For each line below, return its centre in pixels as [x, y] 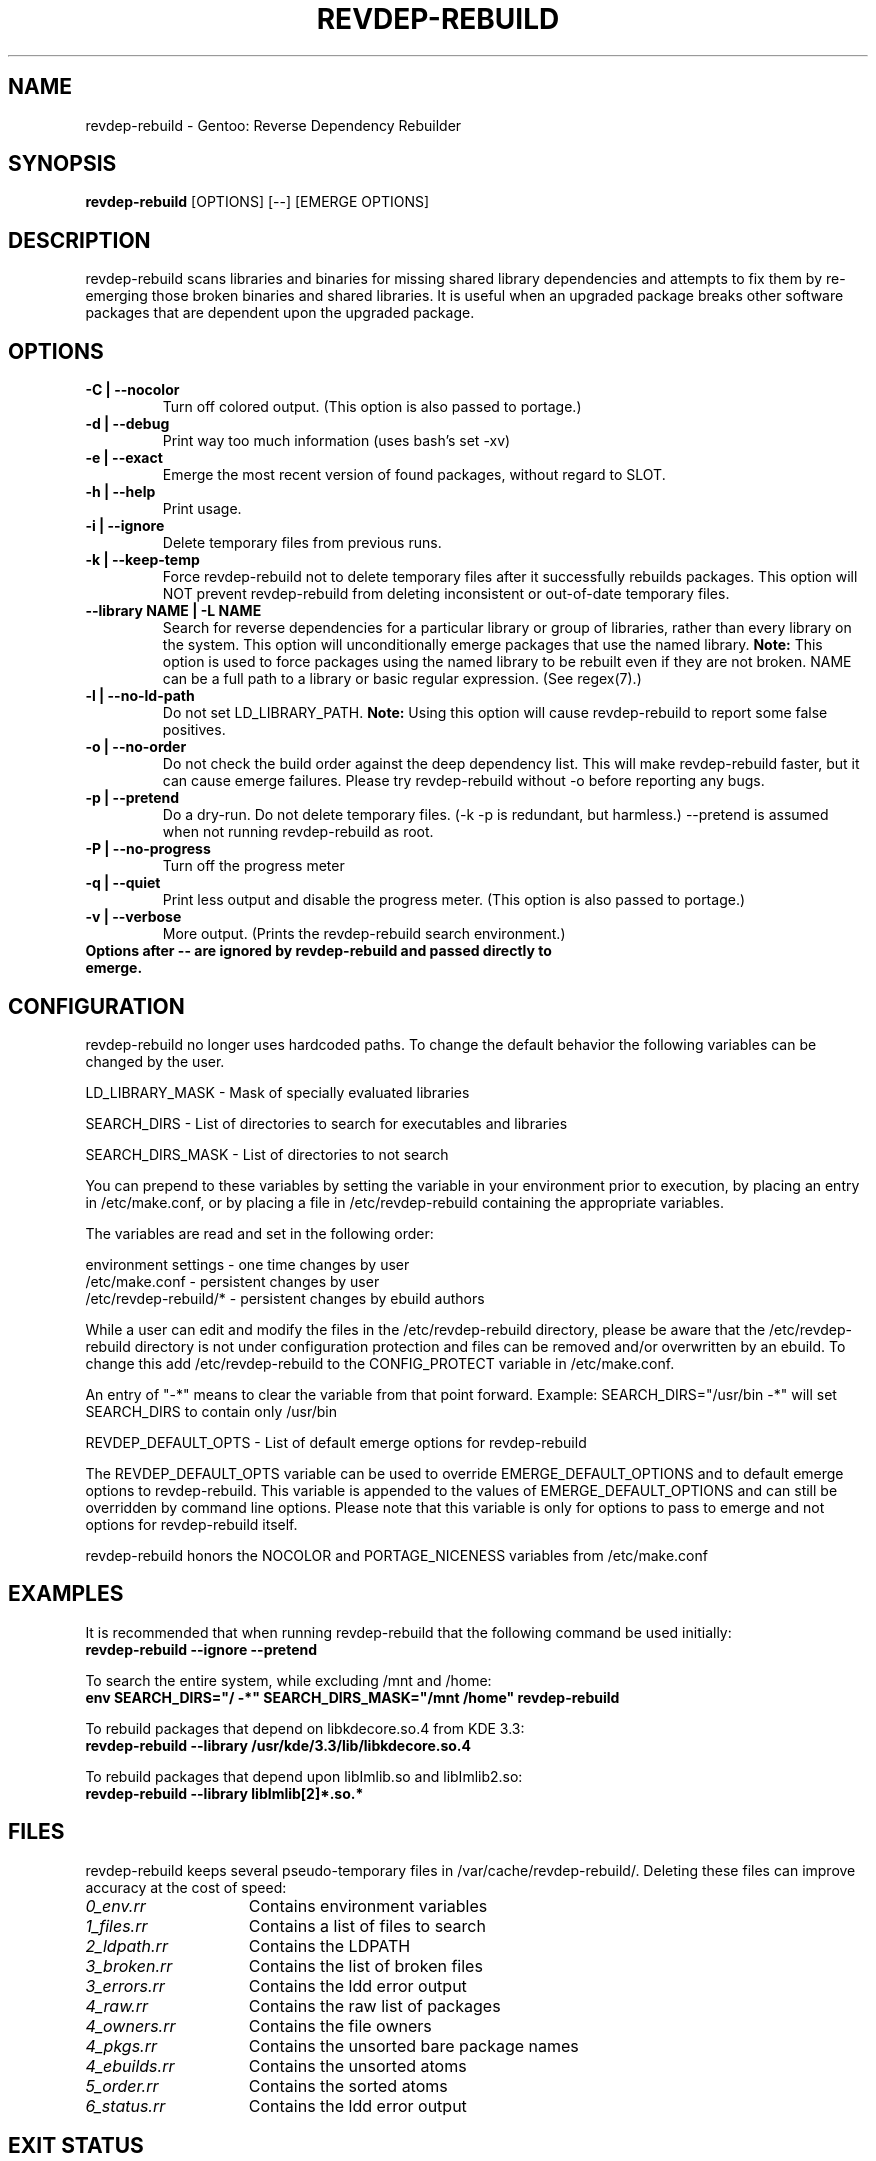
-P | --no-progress [148, 849]
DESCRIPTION [79, 240]
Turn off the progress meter [253, 866]
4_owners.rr [130, 2025]
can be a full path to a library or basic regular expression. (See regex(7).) [402, 679]
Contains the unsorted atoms [357, 2065]
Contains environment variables [368, 1905]
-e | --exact [124, 458]
